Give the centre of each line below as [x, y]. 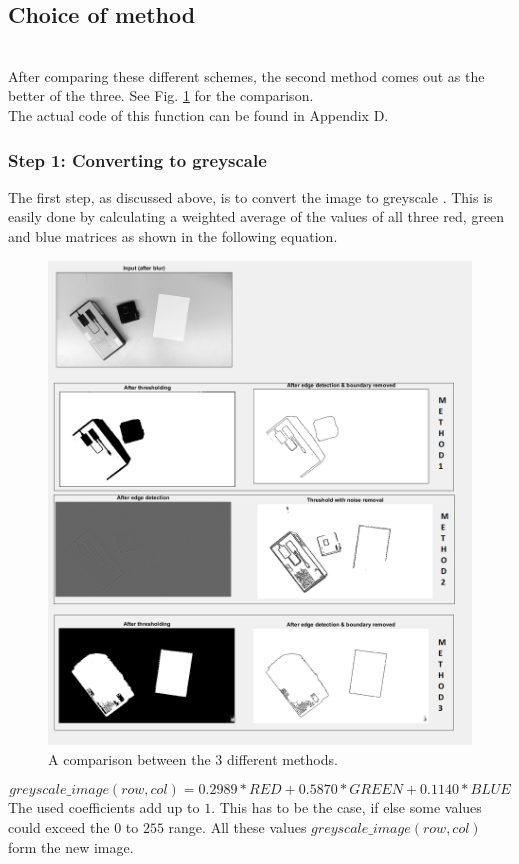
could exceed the [59, 826]
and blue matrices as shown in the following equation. [173, 235]
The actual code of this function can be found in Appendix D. [198, 114]
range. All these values [237, 826]
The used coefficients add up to [104, 807]
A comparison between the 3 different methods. [193, 758]
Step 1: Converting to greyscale [137, 159]
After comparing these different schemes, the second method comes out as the [246, 75]
